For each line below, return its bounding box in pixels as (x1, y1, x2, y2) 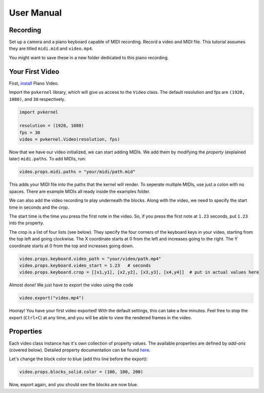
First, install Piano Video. (9, 80, 59, 86)
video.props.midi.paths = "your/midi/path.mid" (19, 169, 135, 175)
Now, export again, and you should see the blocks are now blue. (9, 382, 138, 388)
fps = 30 (19, 130, 41, 135)
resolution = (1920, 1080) (19, 123, 84, 129)
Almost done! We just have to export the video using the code (9, 282, 133, 288)
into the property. (9, 220, 44, 226)
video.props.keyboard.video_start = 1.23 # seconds (19, 262, 151, 268)
